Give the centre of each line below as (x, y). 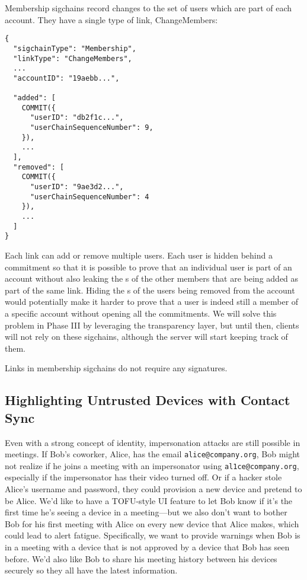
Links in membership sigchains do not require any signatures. (116, 368)
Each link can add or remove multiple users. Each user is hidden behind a (139, 255)
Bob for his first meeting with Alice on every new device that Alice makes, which (152, 523)
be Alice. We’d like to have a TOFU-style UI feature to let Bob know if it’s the (149, 500)
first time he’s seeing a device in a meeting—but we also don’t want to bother (146, 512)
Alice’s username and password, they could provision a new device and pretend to (153, 489)
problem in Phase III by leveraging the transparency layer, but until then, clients (152, 325)
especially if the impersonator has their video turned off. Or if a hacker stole (143, 477)
